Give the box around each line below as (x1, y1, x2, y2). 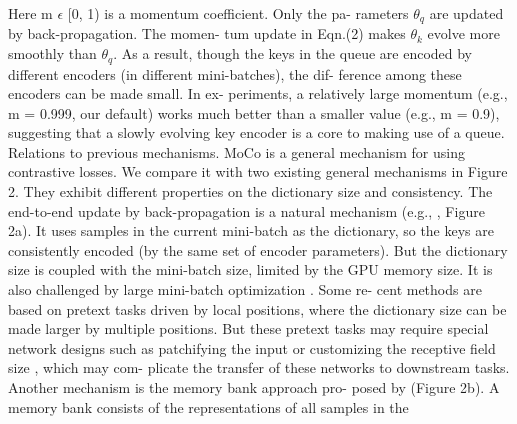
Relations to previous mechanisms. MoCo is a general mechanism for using (8, 141, 465, 162)
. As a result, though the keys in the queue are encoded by (113, 43, 473, 64)
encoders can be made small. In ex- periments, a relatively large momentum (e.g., (8, 83, 508, 104)
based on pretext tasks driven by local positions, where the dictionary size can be (8, 298, 507, 319)
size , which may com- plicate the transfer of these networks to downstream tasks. (8, 357, 510, 378)
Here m (8, 3, 53, 23)
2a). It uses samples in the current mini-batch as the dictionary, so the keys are (8, 220, 494, 241)
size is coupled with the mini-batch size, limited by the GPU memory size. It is (8, 259, 493, 280)
